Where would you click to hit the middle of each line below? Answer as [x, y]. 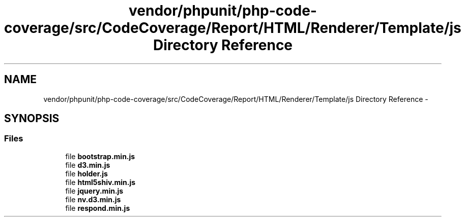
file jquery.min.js [94, 191]
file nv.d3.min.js [93, 199]
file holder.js [86, 173]
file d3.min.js [88, 165]
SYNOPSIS [32, 119]
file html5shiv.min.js [100, 182]
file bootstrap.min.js [100, 156]
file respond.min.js [98, 208]
